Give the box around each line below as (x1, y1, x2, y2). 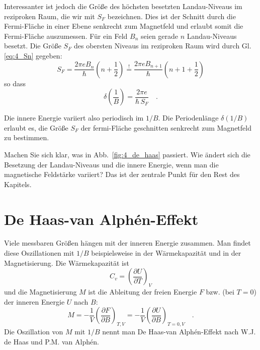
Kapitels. (4, 179, 32, 189)
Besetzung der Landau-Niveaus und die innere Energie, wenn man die (4, 159, 219, 169)
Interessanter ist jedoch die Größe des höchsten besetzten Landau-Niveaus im (4, 1, 242, 11)
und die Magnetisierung (4, 286, 77, 297)
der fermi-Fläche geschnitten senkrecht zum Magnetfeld (80, 122, 251, 133)
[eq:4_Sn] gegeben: (4, 50, 62, 61)
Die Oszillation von (4, 326, 63, 336)
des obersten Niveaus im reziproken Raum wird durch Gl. (73, 40, 251, 51)
